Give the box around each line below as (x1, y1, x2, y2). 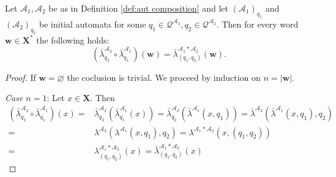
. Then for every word (216, 17, 299, 30)
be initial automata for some (39, 17, 146, 30)
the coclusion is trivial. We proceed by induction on (67, 70, 261, 83)
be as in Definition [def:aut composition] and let (48, 2, 228, 14)
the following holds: (36, 33, 110, 46)
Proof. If (5, 70, 36, 83)
